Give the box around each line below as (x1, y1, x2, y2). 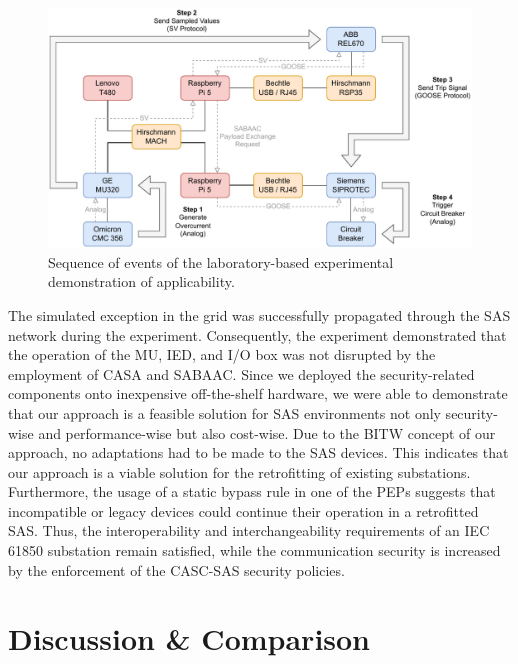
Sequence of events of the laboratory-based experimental (48, 251, 394, 272)
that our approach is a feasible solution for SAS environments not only (8, 402, 441, 423)
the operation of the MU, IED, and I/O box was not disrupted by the (8, 344, 436, 365)
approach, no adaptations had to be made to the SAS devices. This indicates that (8, 442, 509, 463)
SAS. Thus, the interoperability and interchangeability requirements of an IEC (8, 520, 490, 541)
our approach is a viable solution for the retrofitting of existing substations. (8, 461, 471, 482)
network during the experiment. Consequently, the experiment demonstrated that (8, 324, 507, 345)
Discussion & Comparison (8, 618, 371, 659)
